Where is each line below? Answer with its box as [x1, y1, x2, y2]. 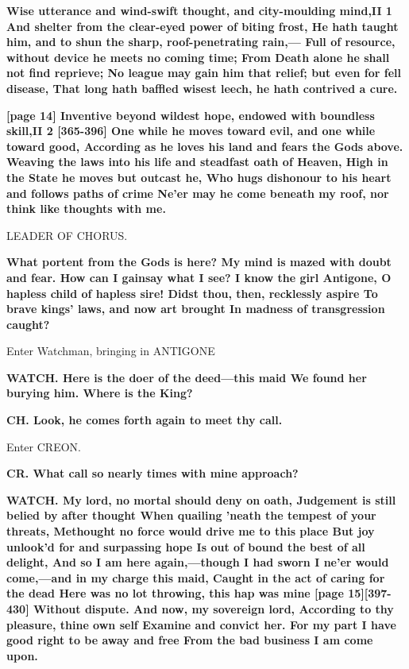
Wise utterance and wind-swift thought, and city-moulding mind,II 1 [6, 2, 392, 18]
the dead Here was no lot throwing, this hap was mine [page [6, 585, 344, 601]
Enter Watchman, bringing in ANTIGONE [6, 342, 215, 359]
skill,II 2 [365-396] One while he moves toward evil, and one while [6, 122, 376, 139]
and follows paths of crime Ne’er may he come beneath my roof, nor [6, 184, 389, 201]
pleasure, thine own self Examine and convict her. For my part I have [6, 616, 396, 632]
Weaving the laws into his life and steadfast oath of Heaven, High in [6, 153, 388, 170]
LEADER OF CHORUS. [6, 226, 128, 243]
